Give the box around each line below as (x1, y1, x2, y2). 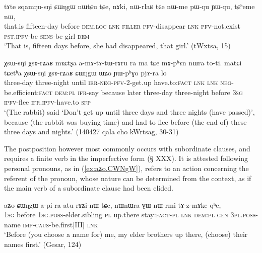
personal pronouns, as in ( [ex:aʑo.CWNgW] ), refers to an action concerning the (4, 162, 249, 173)
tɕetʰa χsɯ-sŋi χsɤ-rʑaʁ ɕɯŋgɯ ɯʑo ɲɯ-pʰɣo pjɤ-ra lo (4, 67, 167, 77)
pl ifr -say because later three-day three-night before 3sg (69, 87, 243, 97)
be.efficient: (4, 87, 39, 97)
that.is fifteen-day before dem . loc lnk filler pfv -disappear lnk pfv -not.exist (4, 21, 240, 31)
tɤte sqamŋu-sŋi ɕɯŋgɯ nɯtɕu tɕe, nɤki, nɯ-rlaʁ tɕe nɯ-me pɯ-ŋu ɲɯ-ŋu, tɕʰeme (4, 1, 255, 11)
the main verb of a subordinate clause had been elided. (4, 183, 173, 193)
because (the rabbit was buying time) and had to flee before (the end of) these (4, 116, 247, 127)
